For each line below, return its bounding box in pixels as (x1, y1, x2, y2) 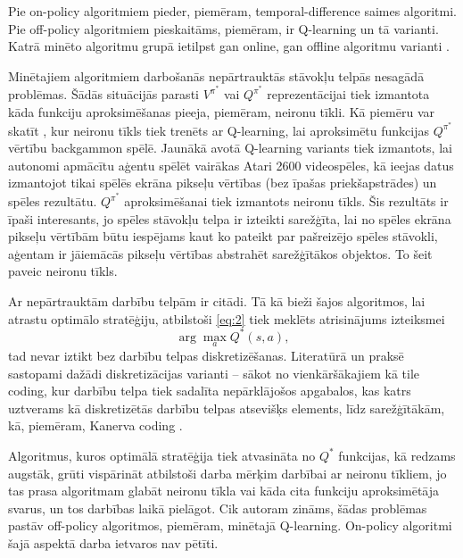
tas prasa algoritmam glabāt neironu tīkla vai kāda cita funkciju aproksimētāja (8, 481, 440, 500)
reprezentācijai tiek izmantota (267, 85, 430, 104)
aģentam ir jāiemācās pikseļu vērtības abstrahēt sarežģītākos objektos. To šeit (8, 244, 433, 262)
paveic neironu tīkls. (8, 262, 118, 280)
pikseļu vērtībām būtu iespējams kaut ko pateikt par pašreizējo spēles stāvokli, (8, 227, 438, 246)
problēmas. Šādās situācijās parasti (8, 85, 199, 104)
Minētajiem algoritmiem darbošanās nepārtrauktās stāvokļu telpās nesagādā (8, 66, 425, 85)
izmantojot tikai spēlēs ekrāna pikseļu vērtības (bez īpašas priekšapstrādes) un (8, 173, 437, 192)
